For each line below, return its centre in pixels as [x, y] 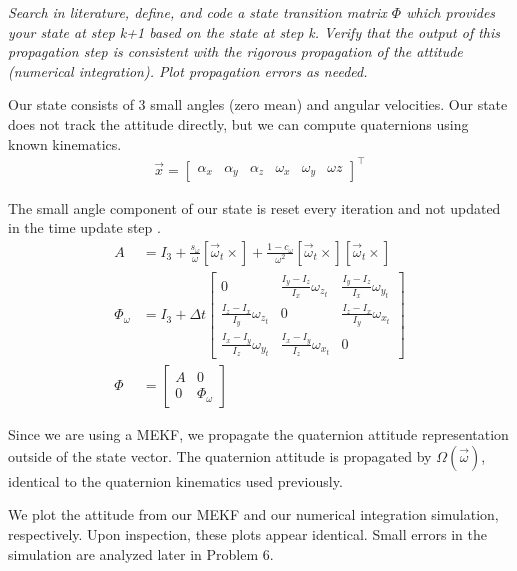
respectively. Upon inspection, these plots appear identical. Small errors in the [247, 534]
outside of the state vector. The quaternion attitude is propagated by [220, 455]
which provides [451, 12]
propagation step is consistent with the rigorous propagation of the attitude [235, 51]
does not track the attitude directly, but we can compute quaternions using [238, 123]
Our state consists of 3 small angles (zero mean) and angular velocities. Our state [258, 104]
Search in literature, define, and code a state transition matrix [197, 12]
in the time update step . [84, 227]
